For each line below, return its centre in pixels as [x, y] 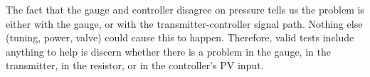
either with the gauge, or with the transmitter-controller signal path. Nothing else [184, 23]
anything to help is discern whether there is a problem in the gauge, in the [168, 51]
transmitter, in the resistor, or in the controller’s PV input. [135, 65]
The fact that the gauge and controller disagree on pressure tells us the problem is [185, 9]
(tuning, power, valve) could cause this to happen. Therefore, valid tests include [180, 37]
